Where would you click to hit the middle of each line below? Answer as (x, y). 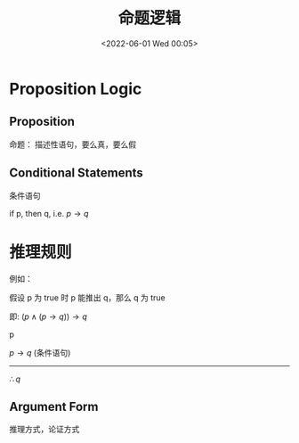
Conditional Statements (77, 173)
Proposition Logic (76, 89)
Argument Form (54, 406)
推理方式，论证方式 (44, 430)
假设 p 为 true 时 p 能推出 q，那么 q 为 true (88, 297)
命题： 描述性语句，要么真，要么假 (73, 144)
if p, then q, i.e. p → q (49, 213)
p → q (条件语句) (40, 352)
